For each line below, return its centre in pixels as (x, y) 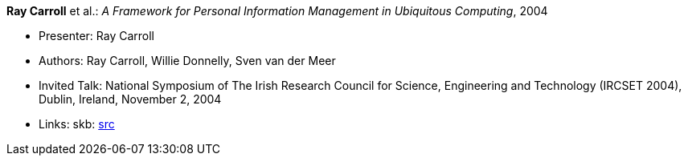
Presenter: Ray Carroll (97, 36)
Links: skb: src (77, 124)
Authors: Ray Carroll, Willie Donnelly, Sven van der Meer (187, 61)
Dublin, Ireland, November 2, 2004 (130, 99)
